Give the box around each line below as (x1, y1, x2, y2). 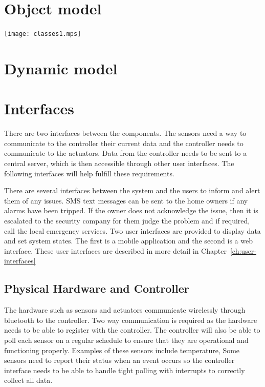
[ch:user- (230, 245, 256, 256)
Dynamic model (4, 57, 118, 78)
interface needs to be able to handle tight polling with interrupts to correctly (4, 364, 245, 375)
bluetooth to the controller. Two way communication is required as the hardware (4, 314, 257, 325)
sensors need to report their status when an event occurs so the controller (4, 355, 235, 365)
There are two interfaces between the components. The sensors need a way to (4, 128, 247, 138)
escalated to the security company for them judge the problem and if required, (4, 215, 250, 226)
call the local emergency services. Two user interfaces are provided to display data (4, 225, 261, 236)
